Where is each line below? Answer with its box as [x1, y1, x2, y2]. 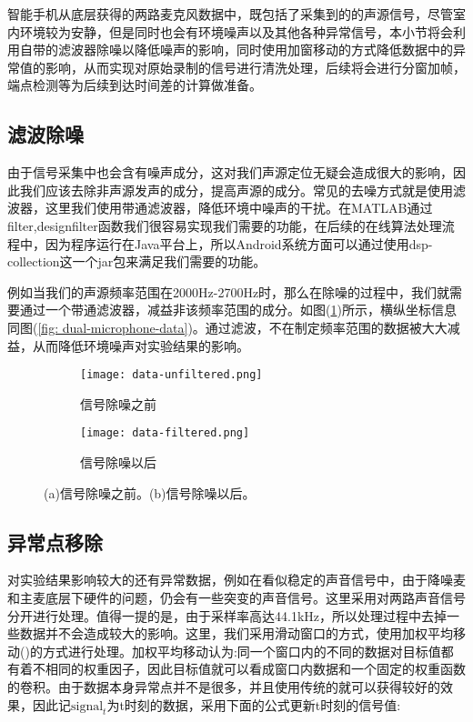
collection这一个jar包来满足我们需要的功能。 [7, 252, 267, 271]
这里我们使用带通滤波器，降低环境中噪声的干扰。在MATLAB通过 [45, 198, 433, 217]
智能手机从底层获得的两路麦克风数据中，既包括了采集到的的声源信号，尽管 [7, 5, 453, 23]
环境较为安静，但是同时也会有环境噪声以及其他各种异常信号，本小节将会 [19, 22, 453, 41]
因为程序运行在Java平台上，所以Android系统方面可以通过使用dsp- [45, 234, 433, 253]
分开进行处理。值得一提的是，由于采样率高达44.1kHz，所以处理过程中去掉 [7, 606, 447, 625]
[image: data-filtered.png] [80, 426, 250, 440]
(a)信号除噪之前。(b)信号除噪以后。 [44, 483, 256, 502]
